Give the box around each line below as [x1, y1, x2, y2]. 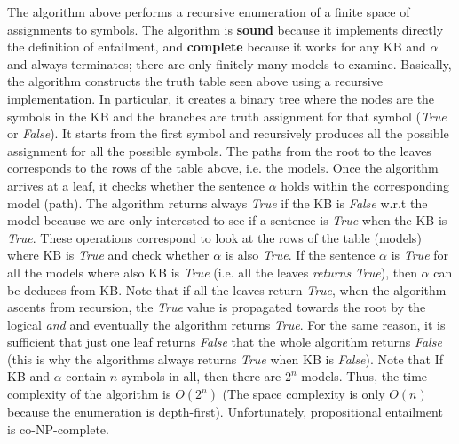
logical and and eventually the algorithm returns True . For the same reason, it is [7, 315, 446, 333]
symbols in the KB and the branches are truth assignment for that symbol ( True [7, 106, 447, 125]
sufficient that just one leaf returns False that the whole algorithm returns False [7, 332, 442, 351]
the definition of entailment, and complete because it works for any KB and [7, 37, 426, 56]
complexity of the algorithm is [7, 385, 171, 403]
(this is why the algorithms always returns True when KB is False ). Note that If [7, 349, 444, 368]
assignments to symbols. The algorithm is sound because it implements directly [7, 19, 444, 38]
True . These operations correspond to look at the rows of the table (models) [7, 228, 422, 246]
